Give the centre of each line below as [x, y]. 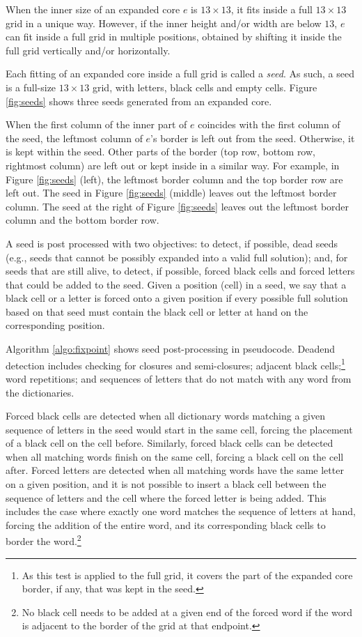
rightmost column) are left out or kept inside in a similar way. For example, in [173, 165]
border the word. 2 [44, 540]
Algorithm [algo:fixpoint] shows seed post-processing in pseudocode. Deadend [170, 349]
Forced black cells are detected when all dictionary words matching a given [165, 416]
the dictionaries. [40, 392]
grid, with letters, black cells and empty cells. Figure [205, 87]
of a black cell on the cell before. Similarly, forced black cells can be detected [170, 443]
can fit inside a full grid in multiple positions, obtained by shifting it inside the [174, 37]
